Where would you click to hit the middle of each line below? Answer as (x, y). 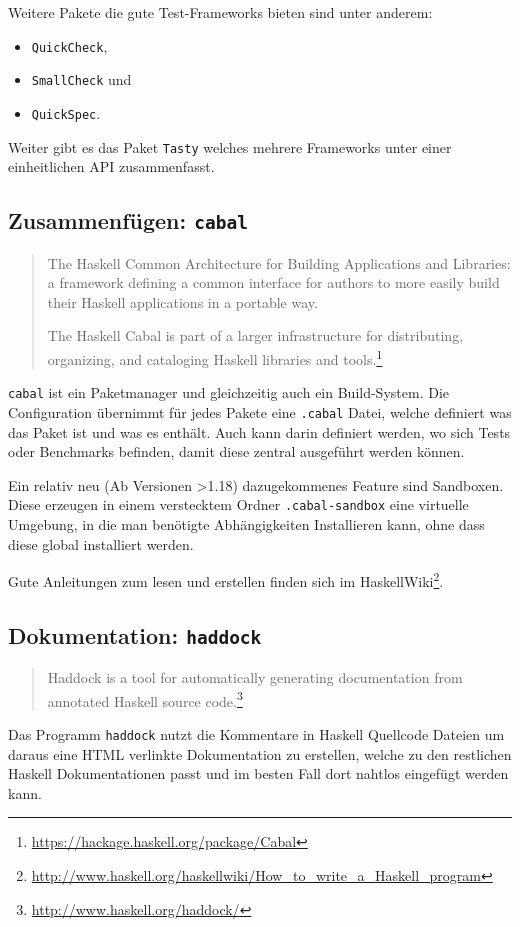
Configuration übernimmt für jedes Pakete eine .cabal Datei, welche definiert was (260, 411)
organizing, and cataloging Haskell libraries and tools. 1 (215, 357)
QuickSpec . (66, 112)
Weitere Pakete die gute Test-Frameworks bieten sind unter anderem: (220, 12)
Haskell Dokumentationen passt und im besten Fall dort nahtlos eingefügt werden (258, 773)
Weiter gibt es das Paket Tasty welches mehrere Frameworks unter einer (230, 146)
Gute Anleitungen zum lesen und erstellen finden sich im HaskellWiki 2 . (226, 579)
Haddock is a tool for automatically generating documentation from (255, 677)
